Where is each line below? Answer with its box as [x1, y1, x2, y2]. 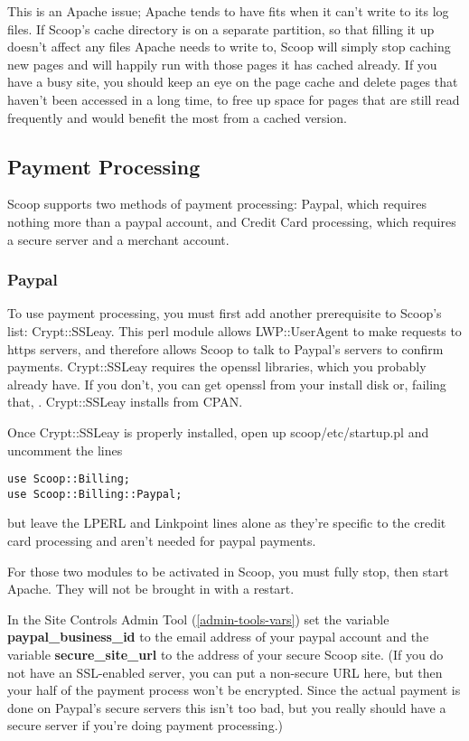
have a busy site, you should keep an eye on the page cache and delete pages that [7, 72, 458, 91]
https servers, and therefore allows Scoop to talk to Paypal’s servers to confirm [7, 339, 444, 358]
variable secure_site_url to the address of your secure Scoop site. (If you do [7, 644, 444, 663]
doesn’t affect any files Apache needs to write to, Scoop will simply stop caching [7, 37, 451, 56]
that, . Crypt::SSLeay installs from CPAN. [7, 392, 243, 411]
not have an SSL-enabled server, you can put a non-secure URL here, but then [7, 662, 443, 681]
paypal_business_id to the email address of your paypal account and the [7, 627, 429, 646]
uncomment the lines [7, 440, 123, 459]
